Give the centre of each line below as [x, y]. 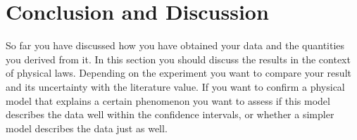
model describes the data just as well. [87, 128]
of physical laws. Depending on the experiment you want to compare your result [178, 73]
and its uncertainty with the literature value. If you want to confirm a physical [175, 86]
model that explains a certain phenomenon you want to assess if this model [168, 100]
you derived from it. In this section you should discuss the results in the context [178, 59]
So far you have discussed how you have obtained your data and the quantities [175, 45]
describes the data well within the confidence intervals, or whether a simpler [170, 114]
